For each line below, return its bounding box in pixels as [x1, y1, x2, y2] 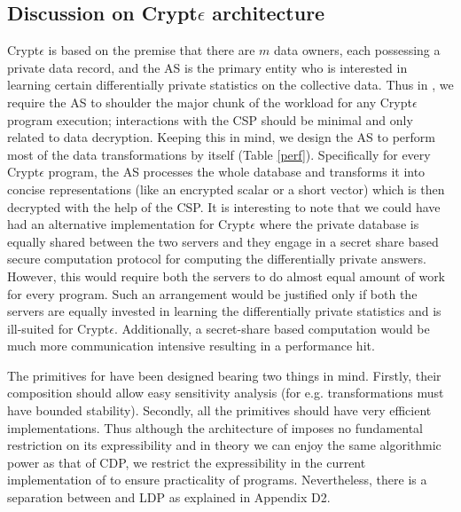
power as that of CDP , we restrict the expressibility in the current [7, 453, 366, 471]
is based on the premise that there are [48, 41, 255, 59]
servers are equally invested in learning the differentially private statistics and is [7, 302, 441, 320]
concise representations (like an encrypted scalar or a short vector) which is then [7, 179, 445, 198]
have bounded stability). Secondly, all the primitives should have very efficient [7, 401, 432, 420]
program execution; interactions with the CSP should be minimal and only [7, 110, 413, 129]
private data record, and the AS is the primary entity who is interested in [7, 58, 408, 76]
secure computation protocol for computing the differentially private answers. [7, 249, 426, 268]
